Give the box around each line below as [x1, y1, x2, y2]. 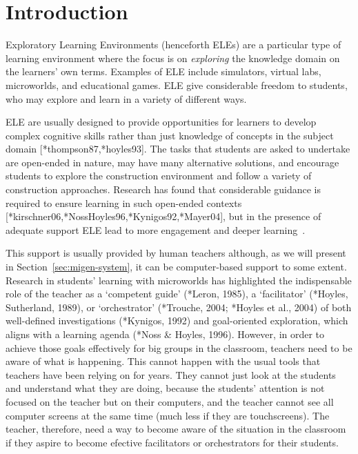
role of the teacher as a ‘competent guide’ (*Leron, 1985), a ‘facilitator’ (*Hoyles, [6, 286, 348, 301]
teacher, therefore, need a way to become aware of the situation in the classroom [6, 422, 346, 436]
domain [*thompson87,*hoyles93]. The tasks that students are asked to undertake [6, 141, 350, 156]
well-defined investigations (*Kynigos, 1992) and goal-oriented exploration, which [6, 313, 348, 328]
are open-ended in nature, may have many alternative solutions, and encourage [6, 155, 339, 169]
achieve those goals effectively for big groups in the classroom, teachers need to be [6, 340, 352, 355]
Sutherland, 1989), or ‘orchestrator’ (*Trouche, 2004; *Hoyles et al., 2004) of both [6, 299, 352, 314]
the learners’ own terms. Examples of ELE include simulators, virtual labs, [6, 64, 321, 79]
